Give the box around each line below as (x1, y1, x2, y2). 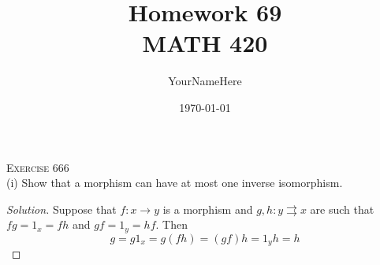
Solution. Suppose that (6, 200, 117, 217)
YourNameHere (168, 73, 242, 89)
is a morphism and (162, 200, 253, 217)
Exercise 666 (6, 159, 69, 175)
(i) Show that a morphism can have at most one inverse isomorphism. (6, 174, 343, 191)
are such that (310, 200, 374, 217)
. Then (155, 216, 188, 233)
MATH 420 (142, 27, 268, 59)
